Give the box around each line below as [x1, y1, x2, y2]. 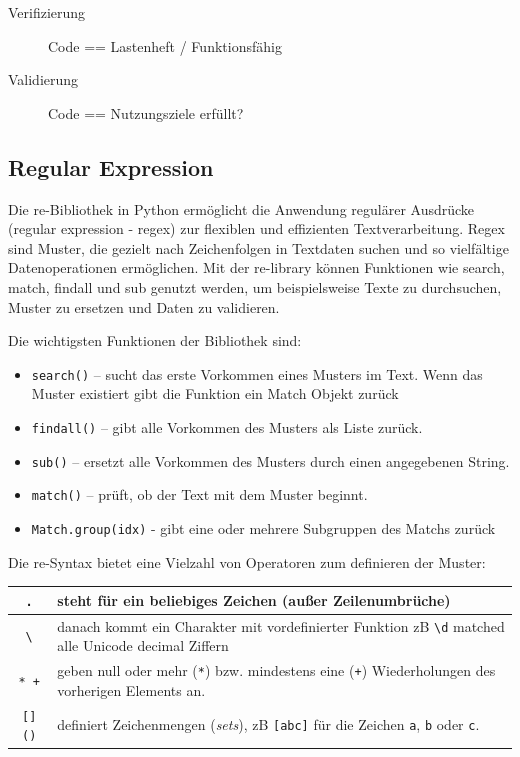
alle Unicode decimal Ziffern [57, 635, 229, 656]
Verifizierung [8, 2, 86, 22]
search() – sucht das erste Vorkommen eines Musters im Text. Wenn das [31, 363, 483, 384]
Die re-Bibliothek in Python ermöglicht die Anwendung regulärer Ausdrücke [8, 198, 475, 219]
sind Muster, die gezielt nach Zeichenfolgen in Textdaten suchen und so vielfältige [8, 237, 509, 258]
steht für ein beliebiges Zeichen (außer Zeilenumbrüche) [57, 589, 451, 610]
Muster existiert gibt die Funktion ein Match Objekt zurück [31, 383, 399, 404]
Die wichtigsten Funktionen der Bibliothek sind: [8, 330, 302, 351]
